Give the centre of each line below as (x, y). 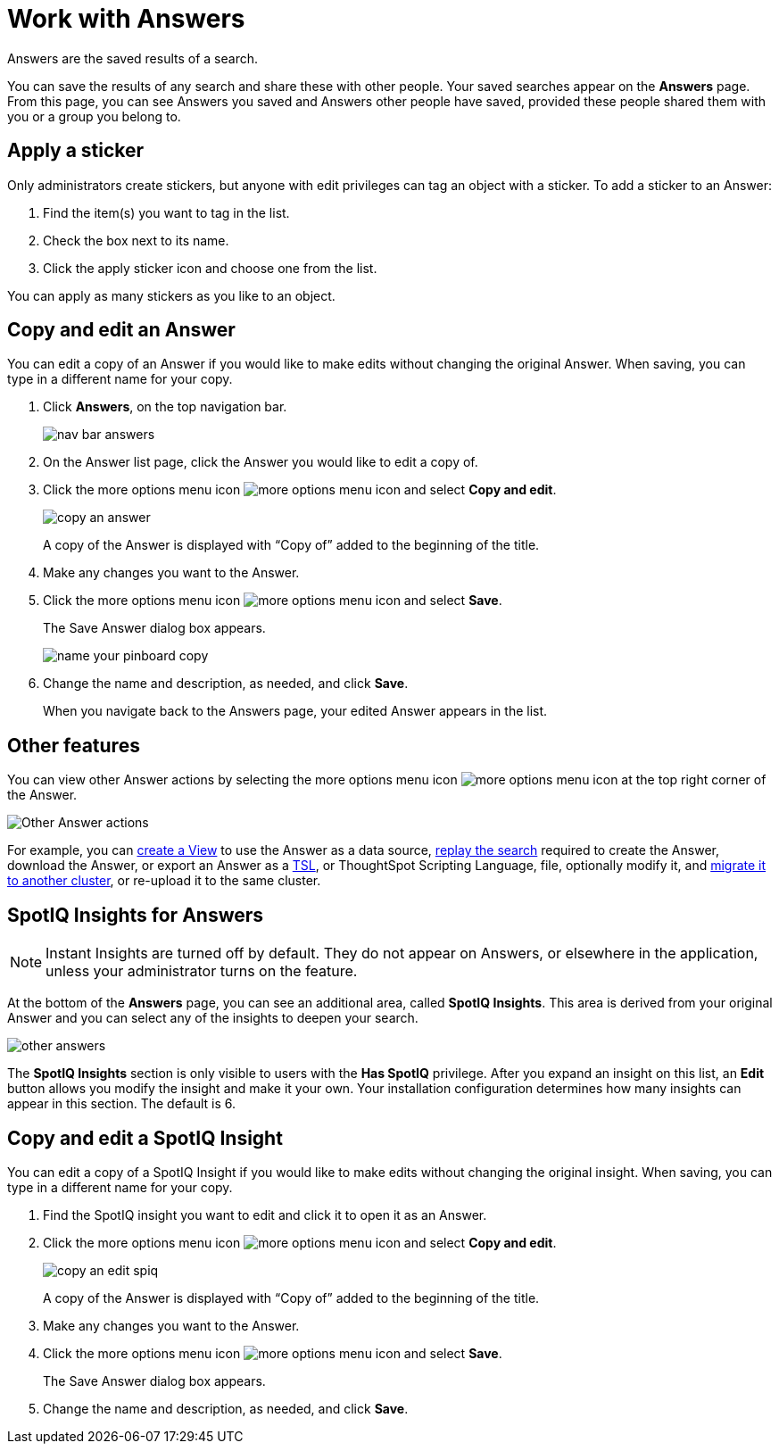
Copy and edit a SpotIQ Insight (145, 1138)
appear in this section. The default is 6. (122, 1104)
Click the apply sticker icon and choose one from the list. (210, 268)
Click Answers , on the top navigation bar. (165, 407)
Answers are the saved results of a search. (133, 58)
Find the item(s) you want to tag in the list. (166, 212)
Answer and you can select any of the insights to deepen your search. (213, 1018)
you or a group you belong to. (94, 116)
